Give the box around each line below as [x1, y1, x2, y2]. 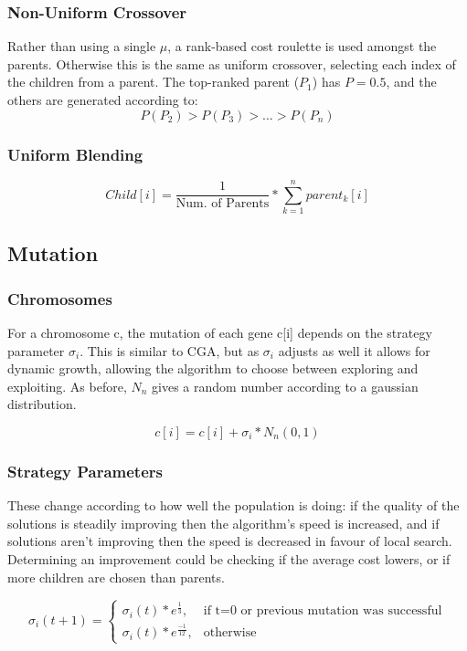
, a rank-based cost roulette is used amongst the [167, 37, 437, 56]
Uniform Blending [7, 142, 143, 165]
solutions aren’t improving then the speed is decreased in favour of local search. [7, 531, 452, 551]
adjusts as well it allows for [278, 341, 430, 360]
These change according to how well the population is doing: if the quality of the [7, 496, 460, 515]
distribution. [7, 394, 77, 414]
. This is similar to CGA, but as [80, 341, 260, 360]
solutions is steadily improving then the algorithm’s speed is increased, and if [7, 513, 440, 532]
